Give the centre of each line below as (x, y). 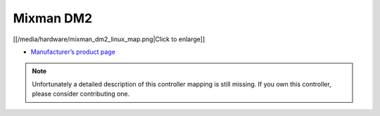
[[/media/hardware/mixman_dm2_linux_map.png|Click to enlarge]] (109, 39)
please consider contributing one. (81, 94)
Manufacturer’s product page (73, 52)
